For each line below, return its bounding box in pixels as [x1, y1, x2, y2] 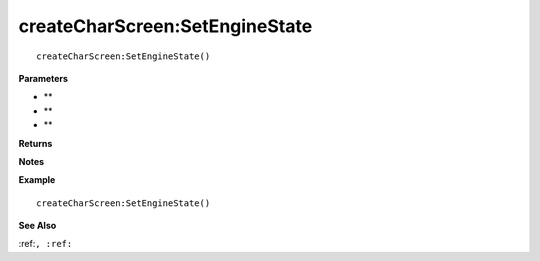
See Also [18, 220, 57, 232]
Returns [18, 137, 53, 149]
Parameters [18, 72, 69, 84]
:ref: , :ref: [18, 238, 73, 250]
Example [18, 174, 56, 186]
